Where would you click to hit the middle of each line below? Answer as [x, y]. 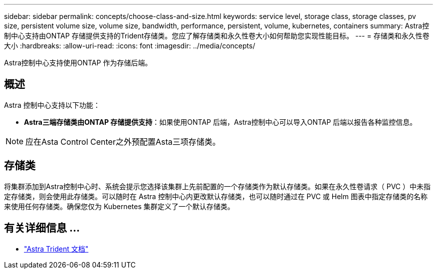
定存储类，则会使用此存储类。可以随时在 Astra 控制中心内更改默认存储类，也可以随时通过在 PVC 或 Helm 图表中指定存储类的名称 [216, 196]
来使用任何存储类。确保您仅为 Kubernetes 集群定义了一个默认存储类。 [119, 206]
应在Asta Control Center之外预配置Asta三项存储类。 [123, 141]
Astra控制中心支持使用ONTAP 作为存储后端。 [78, 63]
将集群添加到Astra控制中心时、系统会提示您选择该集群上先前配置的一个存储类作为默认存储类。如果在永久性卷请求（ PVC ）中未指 [217, 186]
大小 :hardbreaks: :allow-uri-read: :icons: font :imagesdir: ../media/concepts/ [130, 46]
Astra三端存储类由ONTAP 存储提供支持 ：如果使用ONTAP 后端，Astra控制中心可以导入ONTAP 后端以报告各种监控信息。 [220, 122]
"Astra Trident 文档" [56, 249]
